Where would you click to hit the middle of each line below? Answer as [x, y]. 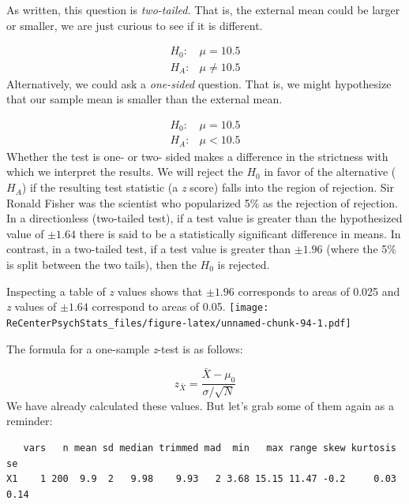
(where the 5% [361, 249]
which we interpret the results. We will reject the [125, 172]
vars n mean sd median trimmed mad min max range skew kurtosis [210, 448]
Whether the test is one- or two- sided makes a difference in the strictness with [197, 156]
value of [25, 233]
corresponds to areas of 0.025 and [319, 291]
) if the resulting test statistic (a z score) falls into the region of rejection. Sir [208, 187]
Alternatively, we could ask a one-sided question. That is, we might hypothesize [199, 83]
